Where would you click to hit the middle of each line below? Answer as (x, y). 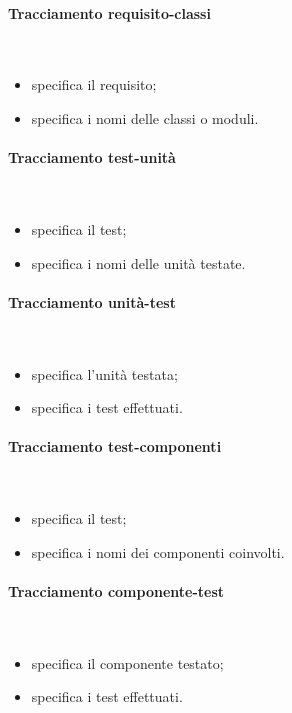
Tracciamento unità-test (92, 301)
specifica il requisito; (94, 84)
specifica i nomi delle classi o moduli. (145, 117)
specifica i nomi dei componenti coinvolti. (158, 551)
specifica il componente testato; (127, 662)
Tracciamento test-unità (92, 157)
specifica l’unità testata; (104, 373)
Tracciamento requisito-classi (109, 12)
